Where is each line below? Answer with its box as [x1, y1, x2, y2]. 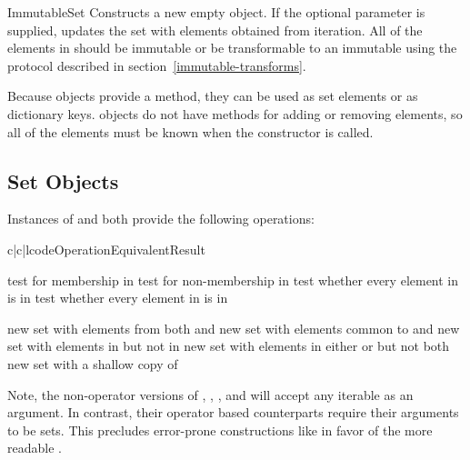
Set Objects [7, 166, 119, 195]
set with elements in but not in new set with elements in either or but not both [7, 336, 450, 355]
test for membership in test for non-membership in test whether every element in [7, 270, 459, 289]
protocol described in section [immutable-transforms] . [7, 55, 306, 75]
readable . [7, 438, 62, 457]
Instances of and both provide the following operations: [7, 209, 315, 228]
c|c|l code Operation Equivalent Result [7, 239, 205, 258]
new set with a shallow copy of [7, 354, 178, 373]
